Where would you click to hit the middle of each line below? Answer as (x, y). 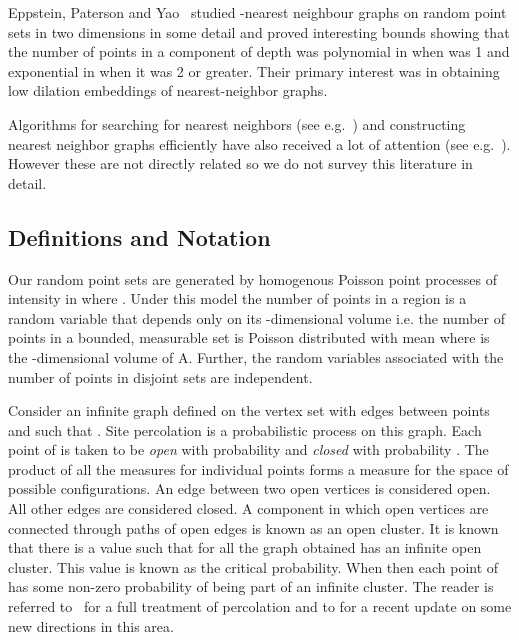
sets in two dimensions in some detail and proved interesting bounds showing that (259, 31)
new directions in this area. (91, 625)
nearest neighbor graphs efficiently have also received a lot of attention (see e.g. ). (259, 143)
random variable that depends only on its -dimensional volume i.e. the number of (256, 317)
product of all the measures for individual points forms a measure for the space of (258, 468)
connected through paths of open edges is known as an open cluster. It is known (253, 527)
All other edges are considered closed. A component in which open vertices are (248, 508)
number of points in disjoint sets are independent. (160, 376)
